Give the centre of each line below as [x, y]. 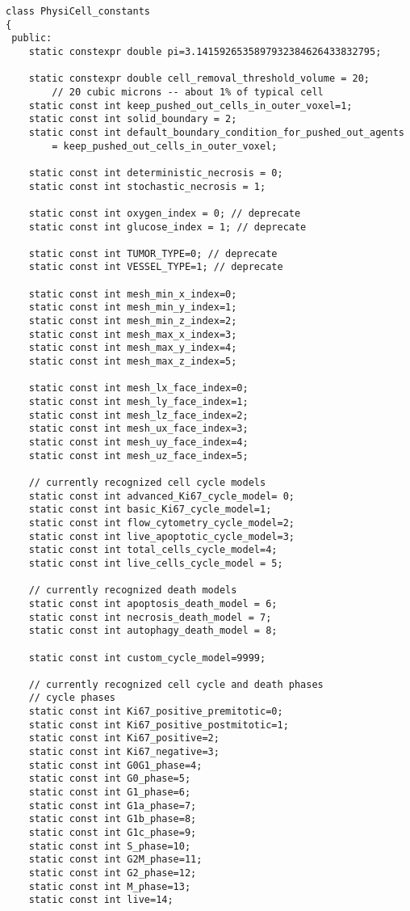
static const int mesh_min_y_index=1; [133, 308]
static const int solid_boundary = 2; [133, 119]
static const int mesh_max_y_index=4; [133, 348]
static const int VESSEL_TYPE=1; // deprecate [156, 267]
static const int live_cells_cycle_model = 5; [156, 563]
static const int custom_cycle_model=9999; [147, 658]
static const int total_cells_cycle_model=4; [153, 550]
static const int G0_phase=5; [110, 779]
